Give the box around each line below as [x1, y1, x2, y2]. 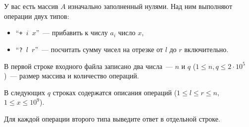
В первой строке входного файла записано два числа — [4, 61, 173, 71]
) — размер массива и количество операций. [4, 70, 139, 81]
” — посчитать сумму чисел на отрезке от [35, 44, 163, 54]
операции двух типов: [4, 10, 69, 21]
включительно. [184, 44, 229, 54]
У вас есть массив [4, 1, 58, 11]
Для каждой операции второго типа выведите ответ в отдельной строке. [4, 113, 220, 124]
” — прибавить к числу [36, 27, 108, 38]
